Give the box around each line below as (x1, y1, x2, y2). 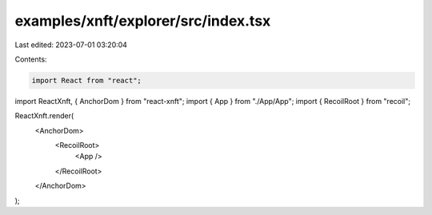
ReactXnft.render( (14, 111, 74, 121)
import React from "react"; (31, 76, 142, 85)
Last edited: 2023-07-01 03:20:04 (14, 40, 128, 50)
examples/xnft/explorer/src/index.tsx (14, 12, 271, 30)
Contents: (14, 54, 47, 64)
